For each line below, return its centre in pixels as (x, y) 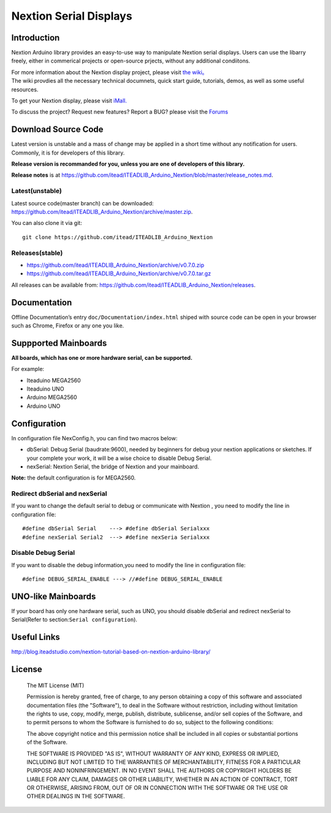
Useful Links (36, 637)
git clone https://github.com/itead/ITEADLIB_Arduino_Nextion (118, 237)
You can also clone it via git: (47, 223)
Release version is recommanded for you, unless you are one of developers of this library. (128, 164)
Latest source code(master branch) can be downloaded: (82, 203)
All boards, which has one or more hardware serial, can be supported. (102, 357)
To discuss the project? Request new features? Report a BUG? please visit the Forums (120, 112)
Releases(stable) (37, 253)
